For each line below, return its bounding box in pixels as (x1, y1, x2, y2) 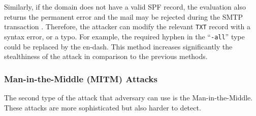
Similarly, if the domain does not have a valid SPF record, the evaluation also (4, 2, 246, 12)
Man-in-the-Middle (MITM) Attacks (4, 72, 157, 85)
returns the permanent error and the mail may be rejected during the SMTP (4, 11, 243, 22)
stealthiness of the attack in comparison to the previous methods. (4, 51, 208, 62)
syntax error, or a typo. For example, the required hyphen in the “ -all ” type (4, 31, 245, 41)
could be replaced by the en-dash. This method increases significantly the (4, 41, 233, 51)
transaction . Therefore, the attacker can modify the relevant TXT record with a (4, 21, 250, 32)
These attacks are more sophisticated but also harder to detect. (4, 102, 201, 112)
